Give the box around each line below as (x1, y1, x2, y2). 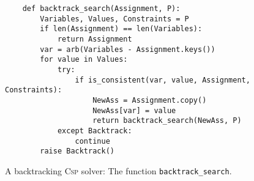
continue (75, 136, 110, 146)
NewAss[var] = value (92, 106, 176, 115)
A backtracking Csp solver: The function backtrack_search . (5, 164, 232, 177)
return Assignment (57, 34, 132, 43)
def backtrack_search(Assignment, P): (22, 4, 181, 13)
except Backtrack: (57, 126, 132, 135)
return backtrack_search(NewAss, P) (92, 116, 242, 125)
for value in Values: (40, 55, 128, 64)
